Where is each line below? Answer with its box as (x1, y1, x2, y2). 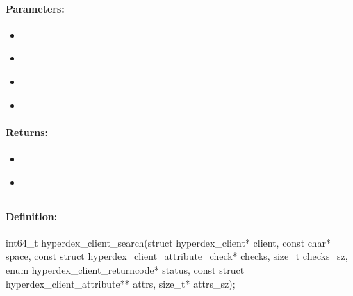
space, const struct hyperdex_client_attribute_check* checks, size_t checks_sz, (6, 249, 348, 263)
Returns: (6, 124, 49, 139)
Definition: (6, 208, 58, 223)
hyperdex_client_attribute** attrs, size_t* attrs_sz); (6, 276, 236, 290)
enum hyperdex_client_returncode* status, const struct (6, 262, 245, 277)
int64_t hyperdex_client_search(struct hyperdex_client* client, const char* (6, 235, 331, 249)
